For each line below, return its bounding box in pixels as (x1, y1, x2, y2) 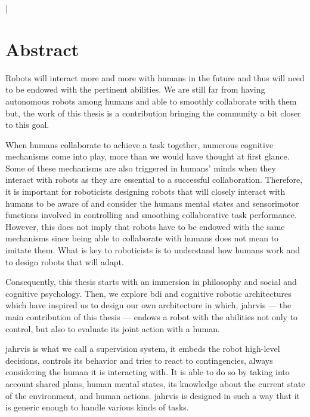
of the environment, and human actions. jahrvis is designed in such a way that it (5, 389, 300, 401)
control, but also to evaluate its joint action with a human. (5, 322, 220, 335)
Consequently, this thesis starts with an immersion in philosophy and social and (5, 275, 297, 288)
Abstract (5, 36, 79, 61)
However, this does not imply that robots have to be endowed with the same (5, 220, 285, 232)
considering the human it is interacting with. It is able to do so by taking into (5, 366, 290, 378)
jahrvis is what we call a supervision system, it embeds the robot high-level (5, 342, 280, 355)
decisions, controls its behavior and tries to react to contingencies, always (5, 354, 273, 366)
